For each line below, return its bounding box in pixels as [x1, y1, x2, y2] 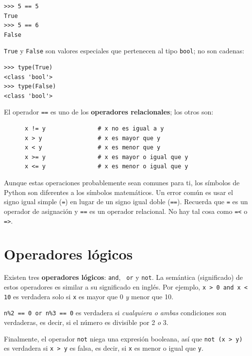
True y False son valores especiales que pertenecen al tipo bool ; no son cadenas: [4, 46, 244, 56]
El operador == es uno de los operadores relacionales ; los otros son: [4, 107, 214, 117]
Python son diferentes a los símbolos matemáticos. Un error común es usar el [4, 187, 233, 197]
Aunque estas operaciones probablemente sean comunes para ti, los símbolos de [4, 178, 240, 188]
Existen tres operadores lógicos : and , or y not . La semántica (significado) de [4, 272, 243, 282]
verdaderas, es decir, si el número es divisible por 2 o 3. [4, 317, 168, 327]
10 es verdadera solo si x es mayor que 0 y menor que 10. [4, 291, 173, 301]
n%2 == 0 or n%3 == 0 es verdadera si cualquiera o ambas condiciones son [4, 307, 227, 318]
